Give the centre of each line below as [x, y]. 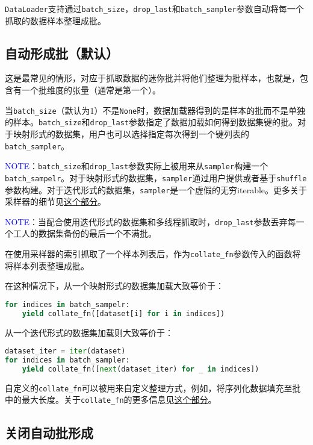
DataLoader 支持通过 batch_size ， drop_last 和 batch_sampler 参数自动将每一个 [154, 8]
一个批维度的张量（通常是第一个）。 [91, 90]
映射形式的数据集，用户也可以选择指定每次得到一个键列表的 [131, 133]
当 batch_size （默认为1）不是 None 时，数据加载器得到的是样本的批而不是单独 [155, 110]
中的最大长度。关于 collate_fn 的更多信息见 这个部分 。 [111, 400]
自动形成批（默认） [62, 53]
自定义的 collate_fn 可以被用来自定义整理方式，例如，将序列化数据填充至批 [153, 387]
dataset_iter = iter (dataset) [65, 351]
